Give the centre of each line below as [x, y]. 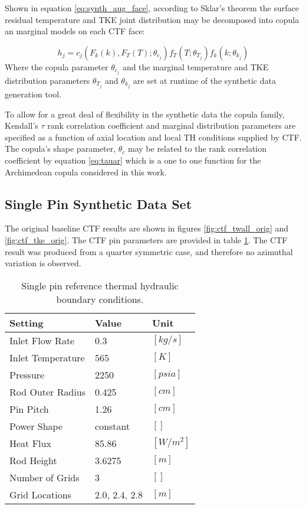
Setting [27, 322]
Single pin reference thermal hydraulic [100, 285]
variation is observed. [43, 263]
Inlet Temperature [47, 357]
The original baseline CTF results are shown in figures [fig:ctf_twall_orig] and [147, 228]
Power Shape [36, 426]
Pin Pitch [29, 409]
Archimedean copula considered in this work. [86, 172]
